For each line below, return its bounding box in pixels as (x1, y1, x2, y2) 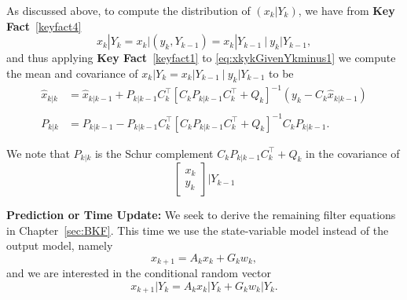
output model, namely (6, 237, 113, 254)
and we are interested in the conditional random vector (6, 265, 272, 281)
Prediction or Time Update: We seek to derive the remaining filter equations (6, 207, 396, 223)
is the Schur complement (94, 145, 214, 161)
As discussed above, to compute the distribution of (6, 2, 251, 18)
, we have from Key (298, 2, 395, 18)
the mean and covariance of (6, 64, 138, 81)
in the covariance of (306, 145, 400, 161)
